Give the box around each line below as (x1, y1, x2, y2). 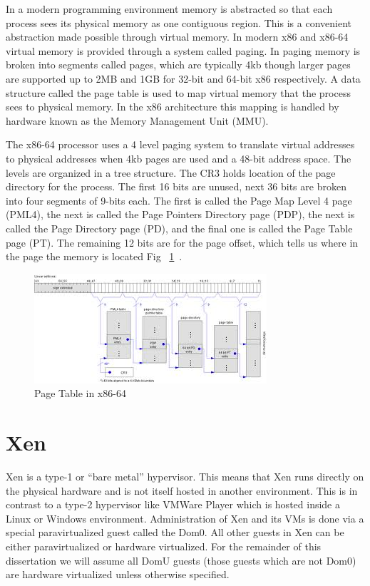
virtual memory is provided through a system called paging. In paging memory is (6, 43, 361, 58)
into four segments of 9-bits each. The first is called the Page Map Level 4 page (6, 192, 352, 207)
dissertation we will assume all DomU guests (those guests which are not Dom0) (6, 552, 356, 567)
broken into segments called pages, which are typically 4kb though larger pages (6, 57, 351, 72)
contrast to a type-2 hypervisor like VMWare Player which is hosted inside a (6, 497, 340, 512)
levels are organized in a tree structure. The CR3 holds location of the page (6, 165, 336, 180)
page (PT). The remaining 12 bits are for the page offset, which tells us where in (6, 235, 359, 250)
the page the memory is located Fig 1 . (6, 249, 183, 264)
